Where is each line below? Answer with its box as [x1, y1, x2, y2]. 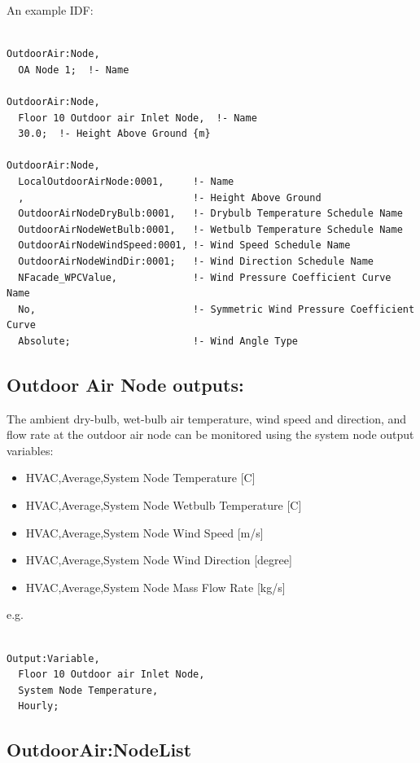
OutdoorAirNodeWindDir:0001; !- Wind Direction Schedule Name [18, 255, 374, 267]
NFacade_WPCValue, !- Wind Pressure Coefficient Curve [18, 271, 392, 283]
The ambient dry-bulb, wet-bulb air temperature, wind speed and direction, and [7, 410, 407, 427]
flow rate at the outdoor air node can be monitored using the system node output [7, 426, 414, 443]
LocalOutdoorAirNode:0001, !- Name [18, 175, 234, 187]
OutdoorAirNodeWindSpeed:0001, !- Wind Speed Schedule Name [18, 239, 351, 252]
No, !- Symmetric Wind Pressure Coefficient [18, 303, 415, 315]
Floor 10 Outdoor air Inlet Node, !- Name [18, 112, 257, 124]
